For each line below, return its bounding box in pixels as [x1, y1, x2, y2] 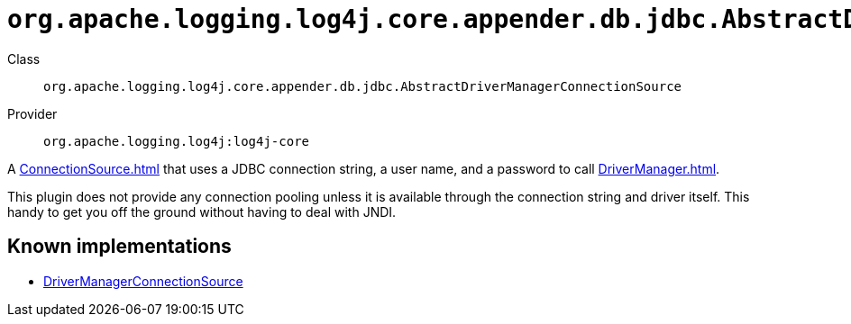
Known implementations [7, 235, 232, 258]
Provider [7, 105, 58, 121]
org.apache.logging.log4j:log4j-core [43, 133, 310, 148]
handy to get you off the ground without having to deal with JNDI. [7, 203, 397, 220]
